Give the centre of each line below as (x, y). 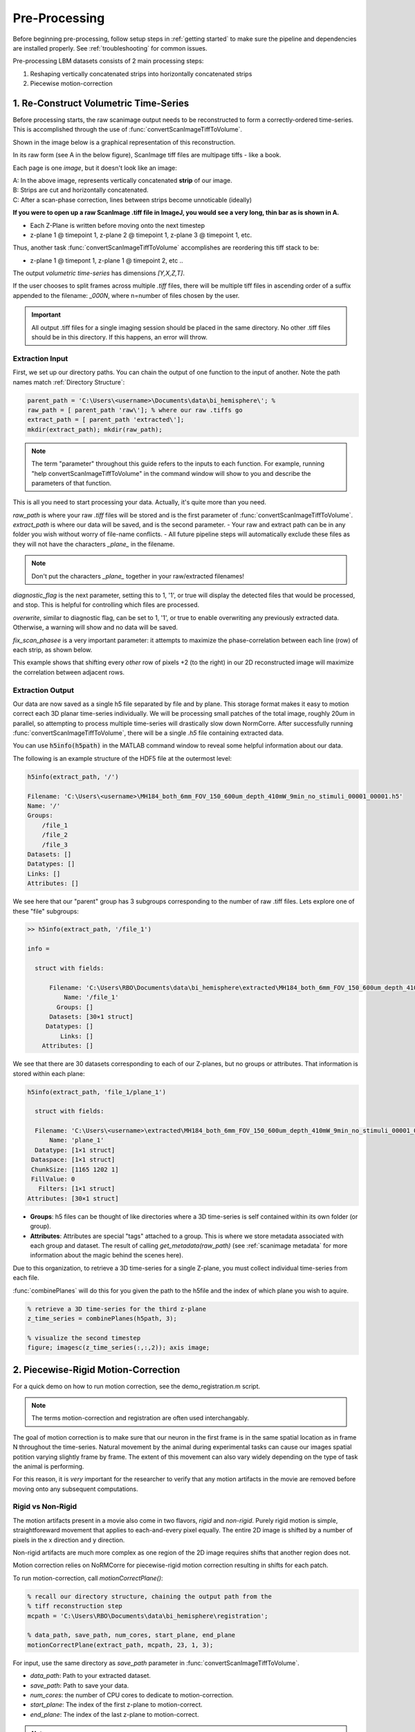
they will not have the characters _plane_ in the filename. (94, 544)
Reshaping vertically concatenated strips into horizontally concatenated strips (141, 73)
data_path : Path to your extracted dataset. (91, 1676)
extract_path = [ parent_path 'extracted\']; (106, 420)
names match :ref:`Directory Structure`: (69, 382)
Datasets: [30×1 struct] (92, 1017)
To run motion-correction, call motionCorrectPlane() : (88, 1578)
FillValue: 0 (53, 1179)
